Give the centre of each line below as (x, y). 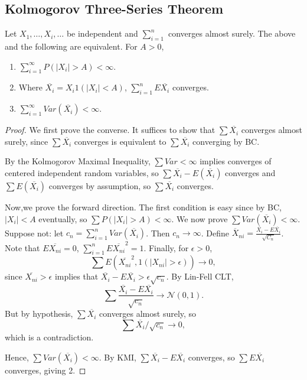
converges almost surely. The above (232, 33)
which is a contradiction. (49, 337)
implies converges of (236, 161)
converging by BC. (226, 141)
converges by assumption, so (100, 185)
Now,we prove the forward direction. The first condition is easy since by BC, (143, 207)
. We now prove (200, 218)
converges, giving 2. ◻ (45, 370)
